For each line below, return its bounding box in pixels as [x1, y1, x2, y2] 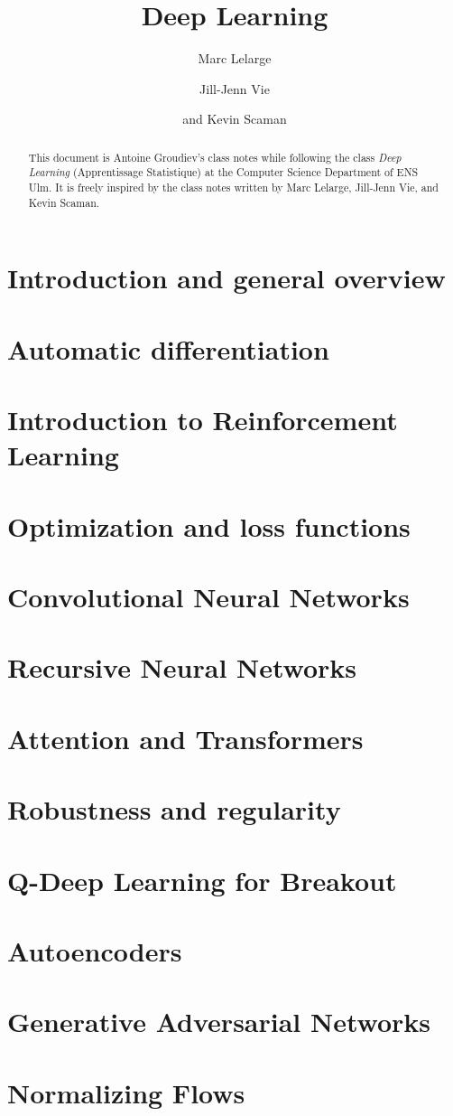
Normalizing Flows [7, 1074, 245, 1111]
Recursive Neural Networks [7, 649, 357, 686]
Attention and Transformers [7, 719, 364, 756]
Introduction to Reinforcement [7, 401, 398, 438]
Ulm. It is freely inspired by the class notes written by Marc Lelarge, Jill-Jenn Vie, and [28, 180, 439, 195]
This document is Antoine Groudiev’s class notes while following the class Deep [28, 149, 402, 164]
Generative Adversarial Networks [7, 1003, 431, 1040]
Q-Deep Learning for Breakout [7, 861, 397, 898]
